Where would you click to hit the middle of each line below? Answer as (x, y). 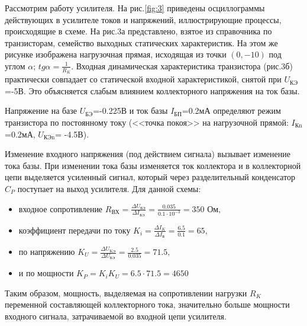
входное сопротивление (61, 208)
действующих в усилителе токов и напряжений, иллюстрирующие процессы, (143, 19)
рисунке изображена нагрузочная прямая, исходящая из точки (116, 54)
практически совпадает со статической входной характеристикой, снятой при (143, 79)
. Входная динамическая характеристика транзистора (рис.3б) (182, 65)
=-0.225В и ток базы (130, 111)
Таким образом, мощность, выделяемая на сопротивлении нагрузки (126, 293)
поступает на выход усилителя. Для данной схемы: (109, 188)
